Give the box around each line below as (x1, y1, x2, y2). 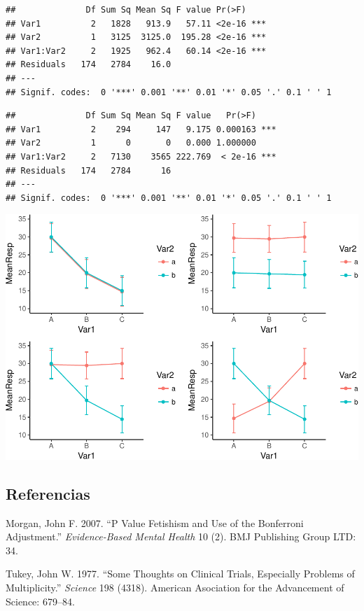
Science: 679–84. (6, 594, 75, 608)
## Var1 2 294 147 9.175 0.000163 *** (6, 124, 276, 134)
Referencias (6, 482, 90, 504)
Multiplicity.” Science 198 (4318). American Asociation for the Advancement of (6, 580, 344, 594)
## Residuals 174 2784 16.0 (6, 59, 171, 70)
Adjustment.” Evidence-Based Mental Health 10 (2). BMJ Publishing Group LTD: (6, 529, 356, 544)
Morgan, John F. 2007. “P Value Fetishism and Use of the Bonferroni (6, 515, 304, 530)
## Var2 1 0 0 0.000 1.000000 (6, 138, 256, 148)
